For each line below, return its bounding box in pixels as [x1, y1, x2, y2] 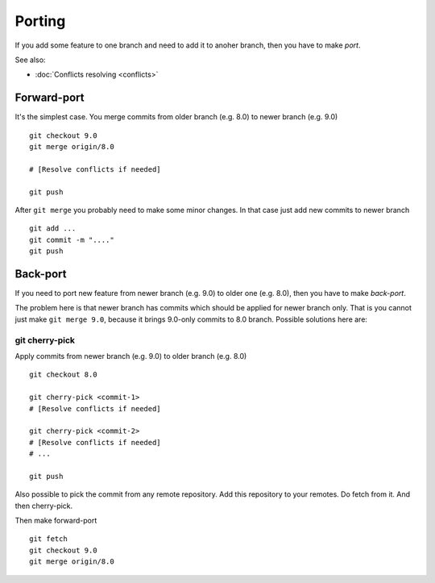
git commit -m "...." [29, 235, 114, 244]
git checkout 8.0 [29, 370, 97, 379]
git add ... [29, 224, 77, 233]
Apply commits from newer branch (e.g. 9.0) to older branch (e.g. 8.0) [14, 351, 247, 360]
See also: [14, 55, 46, 65]
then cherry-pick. [14, 501, 73, 510]
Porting [14, 12, 66, 30]
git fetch [29, 535, 68, 543]
